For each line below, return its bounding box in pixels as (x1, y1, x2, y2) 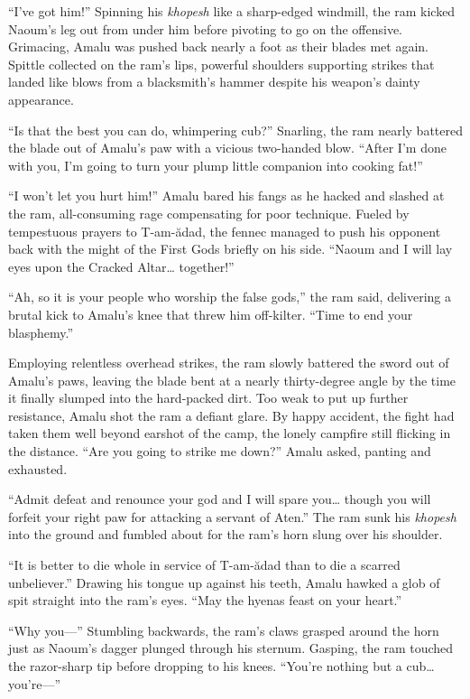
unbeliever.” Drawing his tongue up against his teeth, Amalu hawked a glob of (8, 573, 440, 592)
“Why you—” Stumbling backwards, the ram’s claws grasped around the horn (8, 620, 439, 639)
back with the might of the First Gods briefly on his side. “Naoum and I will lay (8, 239, 453, 258)
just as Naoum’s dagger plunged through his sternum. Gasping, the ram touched (8, 638, 454, 657)
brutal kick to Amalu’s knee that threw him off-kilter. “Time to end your (8, 304, 413, 323)
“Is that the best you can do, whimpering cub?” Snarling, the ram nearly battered (8, 120, 463, 139)
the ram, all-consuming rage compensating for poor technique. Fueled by (8, 203, 410, 222)
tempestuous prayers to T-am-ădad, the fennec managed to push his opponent (8, 221, 441, 240)
